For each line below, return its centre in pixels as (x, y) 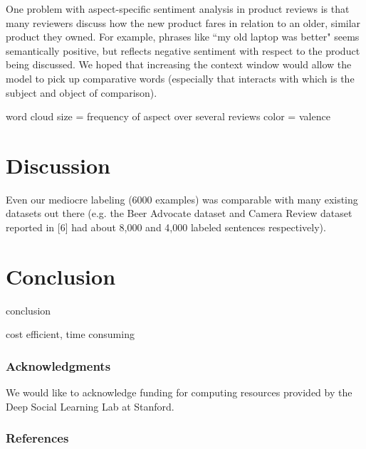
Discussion (58, 165)
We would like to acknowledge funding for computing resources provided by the (179, 392)
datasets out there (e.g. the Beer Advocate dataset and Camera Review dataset (179, 213)
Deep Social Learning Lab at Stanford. (90, 406)
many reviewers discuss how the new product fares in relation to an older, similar (183, 22)
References (37, 438)
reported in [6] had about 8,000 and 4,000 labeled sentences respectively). (166, 227)
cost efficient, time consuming (70, 334)
